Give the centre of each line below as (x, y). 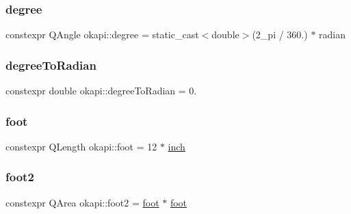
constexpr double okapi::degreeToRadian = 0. (101, 91)
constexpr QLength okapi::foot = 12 (81, 146)
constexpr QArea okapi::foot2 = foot (82, 202)
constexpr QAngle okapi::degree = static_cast (102, 35)
